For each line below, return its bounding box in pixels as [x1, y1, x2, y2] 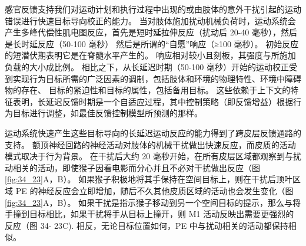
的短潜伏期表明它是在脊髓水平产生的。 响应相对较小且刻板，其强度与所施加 [5, 49, 296, 61]
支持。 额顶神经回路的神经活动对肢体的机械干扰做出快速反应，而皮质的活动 [5, 138, 296, 150]
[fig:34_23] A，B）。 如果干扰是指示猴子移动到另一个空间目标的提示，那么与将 [5, 196, 301, 208]
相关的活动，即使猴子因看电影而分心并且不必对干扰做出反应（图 [12, 161, 260, 173]
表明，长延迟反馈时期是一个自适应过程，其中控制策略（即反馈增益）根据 [12, 95, 293, 107]
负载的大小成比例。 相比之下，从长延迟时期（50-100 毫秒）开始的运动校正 [5, 60, 289, 73]
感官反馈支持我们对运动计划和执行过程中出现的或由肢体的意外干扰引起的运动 [5, 3, 301, 15]
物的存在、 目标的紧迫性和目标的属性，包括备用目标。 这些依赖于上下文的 [5, 84, 291, 96]
